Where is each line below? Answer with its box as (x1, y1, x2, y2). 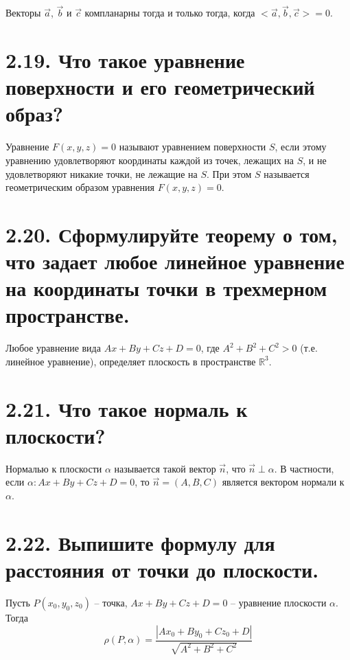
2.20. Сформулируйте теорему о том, (5, 220, 338, 248)
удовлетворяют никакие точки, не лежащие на (5, 166, 198, 181)
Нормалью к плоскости (5, 461, 102, 475)
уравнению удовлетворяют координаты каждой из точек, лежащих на (5, 152, 294, 167)
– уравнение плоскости (231, 595, 327, 609)
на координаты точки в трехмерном (5, 274, 327, 302)
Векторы (5, 5, 41, 20)
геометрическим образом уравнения (5, 180, 154, 194)
